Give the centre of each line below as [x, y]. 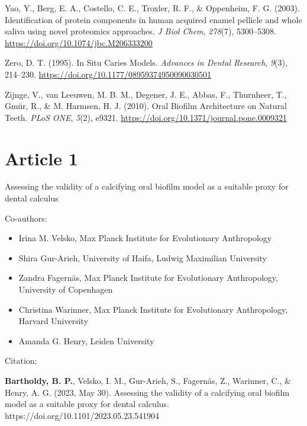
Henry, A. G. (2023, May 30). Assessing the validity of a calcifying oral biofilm [147, 392]
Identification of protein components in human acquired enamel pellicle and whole [153, 19]
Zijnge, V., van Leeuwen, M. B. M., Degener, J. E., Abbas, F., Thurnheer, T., [146, 94]
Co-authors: [26, 218]
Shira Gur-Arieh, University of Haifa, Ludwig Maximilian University [143, 257]
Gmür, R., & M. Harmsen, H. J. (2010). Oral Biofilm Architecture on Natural [146, 106]
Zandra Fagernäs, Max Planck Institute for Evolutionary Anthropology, [148, 278]
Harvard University [54, 321]
